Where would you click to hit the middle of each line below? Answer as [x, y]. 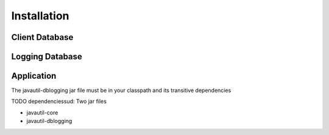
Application [34, 76]
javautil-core [42, 113]
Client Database [42, 37]
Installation [40, 16]
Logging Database [47, 57]
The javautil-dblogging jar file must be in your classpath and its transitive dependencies [121, 90]
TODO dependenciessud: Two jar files [59, 101]
